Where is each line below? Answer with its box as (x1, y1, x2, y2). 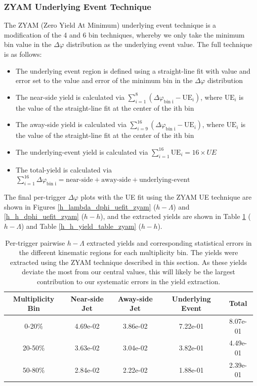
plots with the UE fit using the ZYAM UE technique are (81, 192, 252, 202)
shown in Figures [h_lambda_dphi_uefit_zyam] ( (4, 201, 156, 212)
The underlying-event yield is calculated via (15, 146, 148, 157)
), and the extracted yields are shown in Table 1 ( (100, 211, 251, 221)
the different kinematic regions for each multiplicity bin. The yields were (19, 247, 238, 257)
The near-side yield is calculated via (15, 91, 125, 102)
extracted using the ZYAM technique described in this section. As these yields (10, 257, 247, 267)
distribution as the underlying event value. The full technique (66, 39, 253, 49)
